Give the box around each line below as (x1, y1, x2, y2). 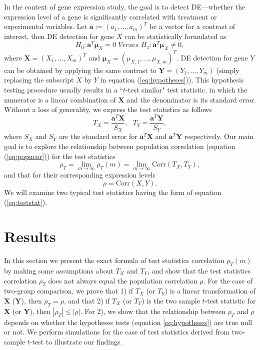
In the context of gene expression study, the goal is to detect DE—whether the (4, 1, 245, 11)
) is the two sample (141, 295, 200, 305)
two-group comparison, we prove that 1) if (4, 285, 133, 296)
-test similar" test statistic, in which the (125, 84, 247, 94)
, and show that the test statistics (147, 265, 251, 276)
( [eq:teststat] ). (4, 196, 47, 207)
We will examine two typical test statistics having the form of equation (4, 186, 221, 197)
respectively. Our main (184, 131, 254, 141)
